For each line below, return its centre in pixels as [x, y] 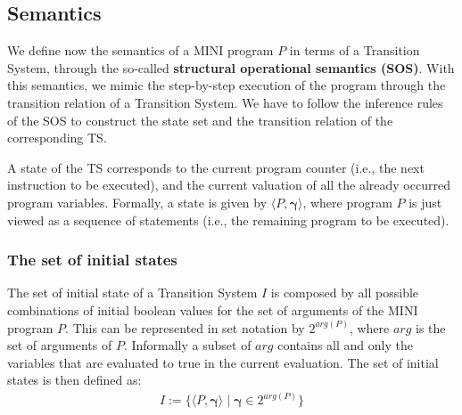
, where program [347, 202]
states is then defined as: [74, 380]
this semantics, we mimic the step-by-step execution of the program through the [227, 85]
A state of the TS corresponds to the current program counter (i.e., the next [216, 167]
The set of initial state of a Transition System [132, 293]
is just [425, 202]
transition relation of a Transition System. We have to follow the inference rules [225, 102]
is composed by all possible [345, 293]
